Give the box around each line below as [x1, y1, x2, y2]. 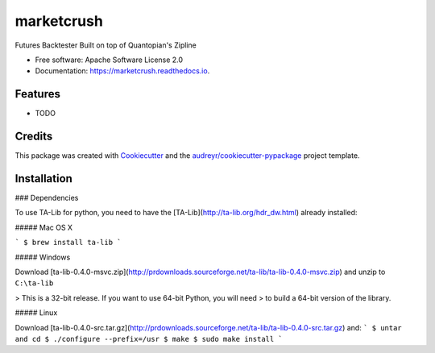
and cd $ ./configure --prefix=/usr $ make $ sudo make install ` [14, 334, 284, 343]
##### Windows [14, 252, 71, 262]
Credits [14, 130, 53, 143]
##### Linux [14, 308, 58, 318]
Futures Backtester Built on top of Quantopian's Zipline [14, 40, 197, 50]
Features [14, 87, 60, 101]
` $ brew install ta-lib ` [14, 238, 122, 247]
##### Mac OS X [14, 222, 72, 232]
